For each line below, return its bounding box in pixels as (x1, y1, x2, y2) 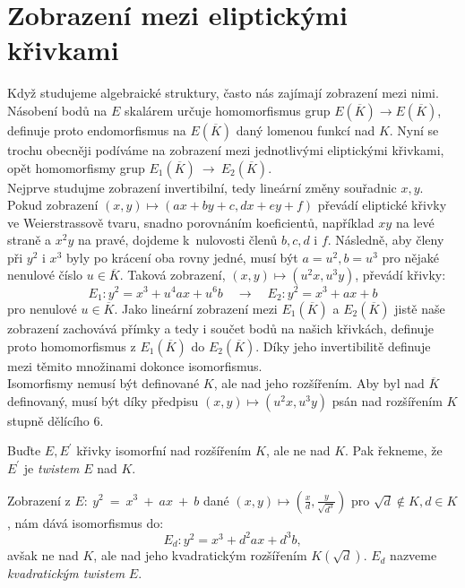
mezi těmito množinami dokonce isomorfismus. (7, 356, 263, 375)
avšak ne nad (7, 546, 79, 565)
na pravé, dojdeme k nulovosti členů (78, 230, 278, 249)
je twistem (23, 458, 80, 477)
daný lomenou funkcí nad (236, 120, 375, 139)
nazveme (390, 546, 437, 565)
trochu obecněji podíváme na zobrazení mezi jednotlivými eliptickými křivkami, (7, 140, 444, 159)
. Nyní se (389, 120, 439, 139)
